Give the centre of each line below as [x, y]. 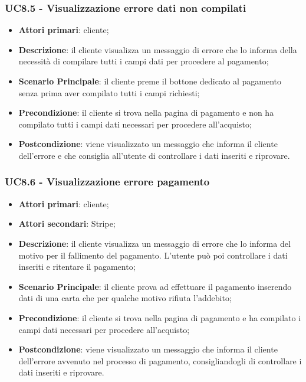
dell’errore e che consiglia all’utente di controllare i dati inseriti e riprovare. [154, 155]
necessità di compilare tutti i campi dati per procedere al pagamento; [144, 61]
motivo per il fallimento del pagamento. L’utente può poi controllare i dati [153, 255]
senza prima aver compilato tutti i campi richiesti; [109, 92]
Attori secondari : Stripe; [67, 223]
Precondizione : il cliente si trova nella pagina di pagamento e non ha [146, 112]
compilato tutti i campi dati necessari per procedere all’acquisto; [135, 124]
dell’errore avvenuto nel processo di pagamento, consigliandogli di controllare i [160, 360]
